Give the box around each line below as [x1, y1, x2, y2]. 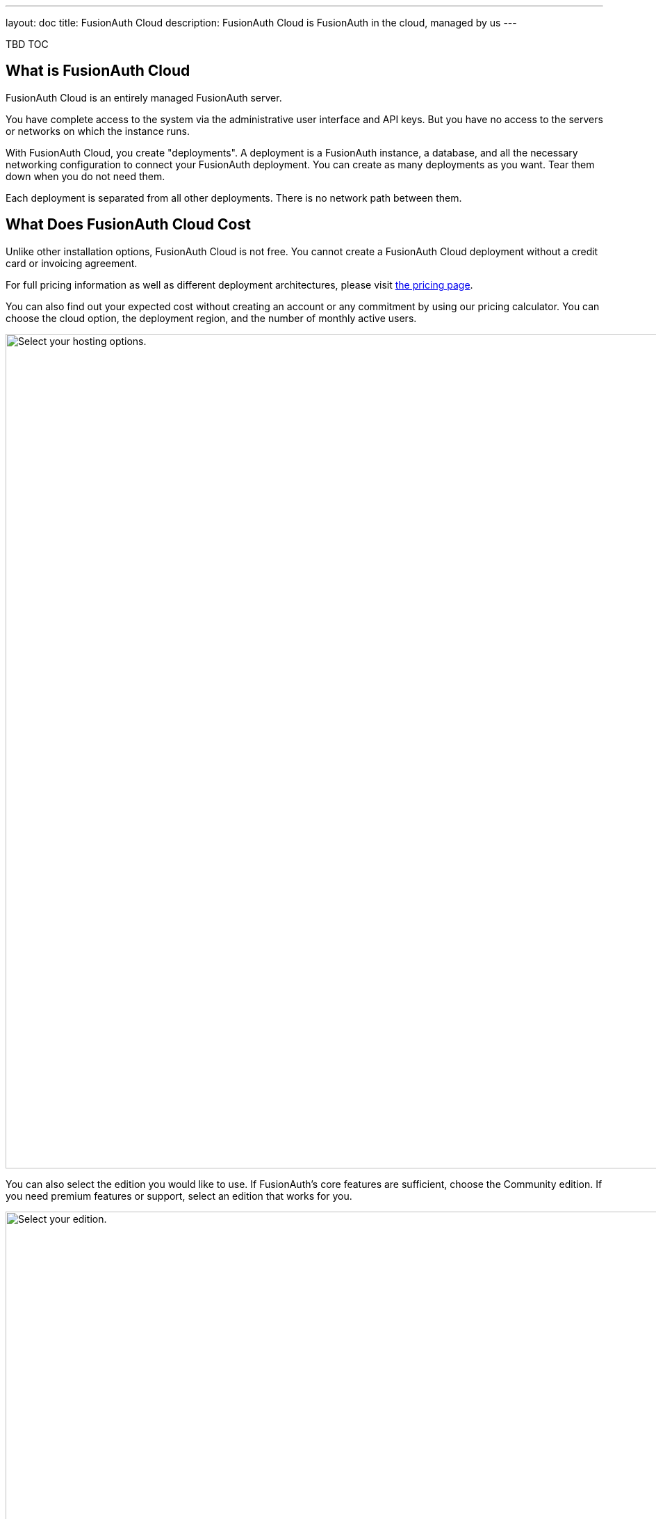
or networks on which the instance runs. [6, 124, 190, 137]
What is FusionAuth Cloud [6, 62, 190, 80]
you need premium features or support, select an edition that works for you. [6, 1189, 352, 1202]
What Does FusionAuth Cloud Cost [6, 216, 251, 234]
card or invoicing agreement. [6, 257, 138, 269]
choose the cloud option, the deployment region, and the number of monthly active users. [6, 312, 417, 324]
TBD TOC [6, 38, 49, 50]
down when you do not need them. [6, 170, 165, 182]
